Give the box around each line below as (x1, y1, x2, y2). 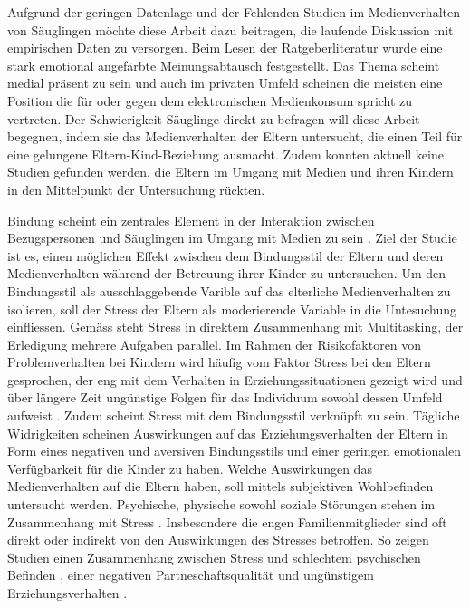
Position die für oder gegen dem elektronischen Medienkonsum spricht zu (7, 91, 413, 110)
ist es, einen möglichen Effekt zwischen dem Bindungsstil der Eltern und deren (7, 246, 444, 265)
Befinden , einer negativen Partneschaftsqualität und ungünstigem (7, 565, 374, 584)
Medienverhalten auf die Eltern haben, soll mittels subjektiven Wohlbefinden (7, 477, 434, 496)
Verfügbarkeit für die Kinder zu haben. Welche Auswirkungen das (7, 458, 372, 478)
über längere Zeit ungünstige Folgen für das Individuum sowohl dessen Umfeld (7, 388, 443, 407)
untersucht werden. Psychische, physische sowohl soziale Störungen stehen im (7, 495, 436, 514)
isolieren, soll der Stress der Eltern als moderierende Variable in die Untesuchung (7, 299, 457, 318)
